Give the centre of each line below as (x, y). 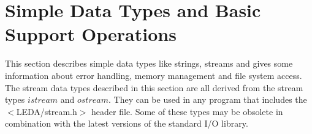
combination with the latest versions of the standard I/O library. (127, 123)
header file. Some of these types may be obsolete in (187, 111)
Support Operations (91, 34)
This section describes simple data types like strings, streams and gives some (149, 63)
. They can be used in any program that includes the (207, 99)
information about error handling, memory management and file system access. (154, 75)
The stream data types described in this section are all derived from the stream (154, 87)
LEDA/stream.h (47, 111)
